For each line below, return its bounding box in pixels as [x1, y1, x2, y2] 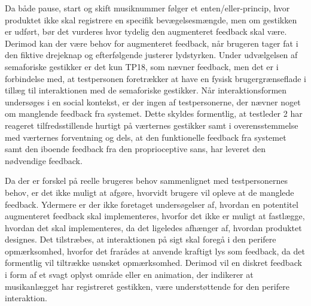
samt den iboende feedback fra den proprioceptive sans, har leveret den [5, 143, 266, 155]
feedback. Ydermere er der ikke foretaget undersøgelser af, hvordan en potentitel [5, 198, 298, 210]
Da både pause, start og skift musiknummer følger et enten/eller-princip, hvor [5, 2, 290, 14]
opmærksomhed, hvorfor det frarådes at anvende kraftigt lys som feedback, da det [5, 244, 305, 257]
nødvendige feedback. [5, 154, 83, 166]
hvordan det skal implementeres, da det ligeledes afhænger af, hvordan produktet [5, 221, 302, 234]
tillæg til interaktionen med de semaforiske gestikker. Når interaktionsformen [5, 84, 287, 96]
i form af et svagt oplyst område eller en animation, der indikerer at [5, 268, 254, 281]
